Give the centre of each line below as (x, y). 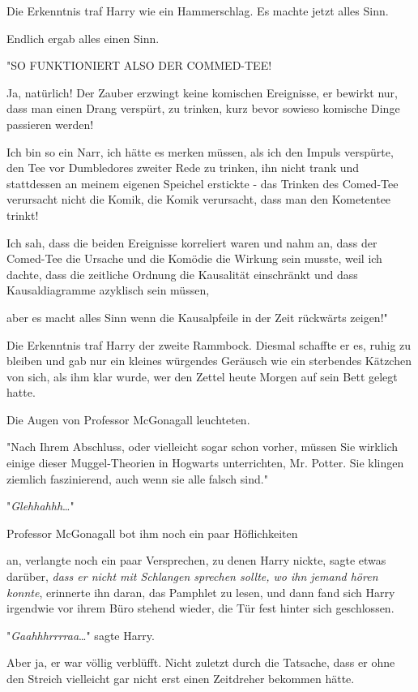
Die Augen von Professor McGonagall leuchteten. (128, 419)
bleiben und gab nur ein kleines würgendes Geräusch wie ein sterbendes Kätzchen (209, 361)
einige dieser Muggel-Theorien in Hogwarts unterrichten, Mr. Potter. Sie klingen (205, 463)
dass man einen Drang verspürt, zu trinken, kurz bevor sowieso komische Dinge (203, 108)
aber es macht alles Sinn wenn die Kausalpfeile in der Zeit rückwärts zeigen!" (197, 317)
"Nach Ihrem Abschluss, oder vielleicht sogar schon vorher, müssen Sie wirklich (203, 447)
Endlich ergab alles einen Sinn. (83, 38)
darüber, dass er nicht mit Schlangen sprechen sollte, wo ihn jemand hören (192, 576)
